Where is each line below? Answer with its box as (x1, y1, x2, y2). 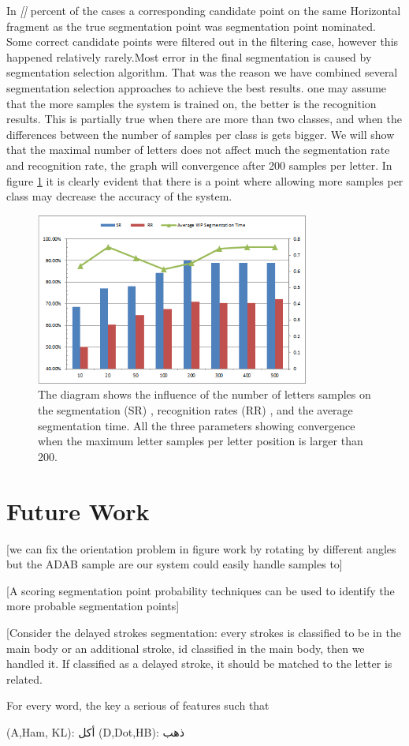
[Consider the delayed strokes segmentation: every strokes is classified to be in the (6, 624, 401, 640)
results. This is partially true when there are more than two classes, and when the (6, 111, 403, 127)
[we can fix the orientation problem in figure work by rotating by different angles (6, 540, 396, 557)
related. (6, 670, 43, 687)
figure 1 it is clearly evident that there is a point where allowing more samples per (6, 172, 403, 189)
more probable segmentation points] (6, 598, 180, 614)
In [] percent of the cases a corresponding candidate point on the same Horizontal (6, 2, 401, 18)
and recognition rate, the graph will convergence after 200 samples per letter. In (6, 156, 392, 173)
